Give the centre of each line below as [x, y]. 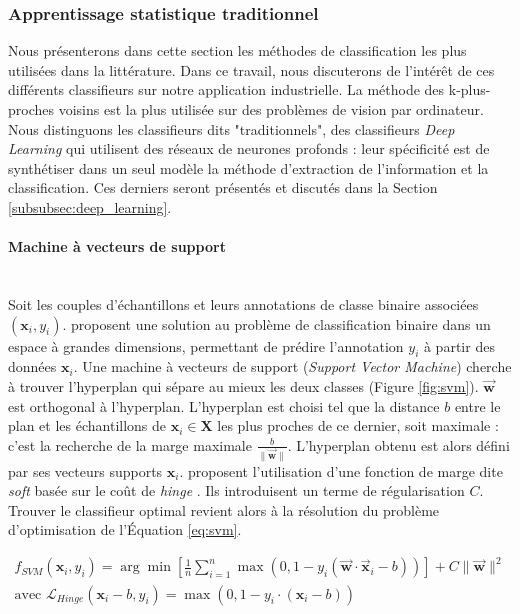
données [32, 366]
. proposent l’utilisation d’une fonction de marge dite [341, 470]
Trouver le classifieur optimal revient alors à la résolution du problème [224, 509]
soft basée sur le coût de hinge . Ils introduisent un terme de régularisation [236, 490]
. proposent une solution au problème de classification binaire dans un [276, 323]
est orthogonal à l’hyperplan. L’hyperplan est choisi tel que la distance [224, 405]
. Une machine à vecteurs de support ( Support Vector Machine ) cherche [292, 366]
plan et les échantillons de [87, 425]
